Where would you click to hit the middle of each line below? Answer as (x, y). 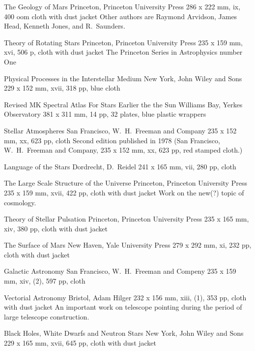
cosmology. (20, 202)
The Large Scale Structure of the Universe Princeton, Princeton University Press (126, 183)
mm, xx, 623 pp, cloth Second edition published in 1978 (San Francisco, (112, 140)
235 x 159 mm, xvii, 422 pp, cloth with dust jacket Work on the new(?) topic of (124, 192)
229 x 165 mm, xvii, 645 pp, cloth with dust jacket (80, 343)
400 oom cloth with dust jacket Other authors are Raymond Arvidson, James (121, 16)
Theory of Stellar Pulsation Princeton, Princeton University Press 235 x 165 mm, (127, 219)
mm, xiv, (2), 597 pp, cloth (45, 281)
